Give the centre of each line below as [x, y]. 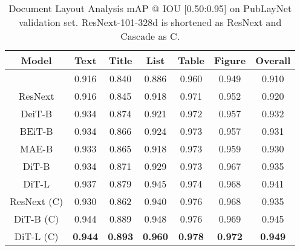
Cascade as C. [150, 36]
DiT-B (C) [37, 219]
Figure [230, 60]
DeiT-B [37, 113]
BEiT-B [36, 131]
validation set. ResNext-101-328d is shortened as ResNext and [150, 22]
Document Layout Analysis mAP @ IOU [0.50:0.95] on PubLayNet [150, 8]
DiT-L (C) [36, 236]
